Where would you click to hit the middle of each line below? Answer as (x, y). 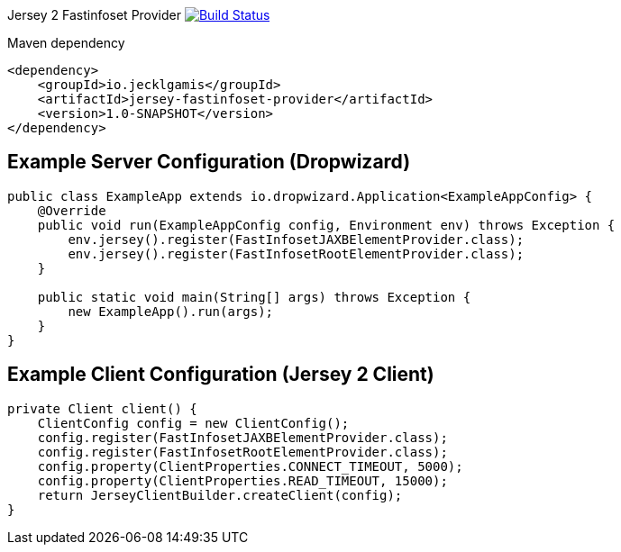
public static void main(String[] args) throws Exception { (254, 297)
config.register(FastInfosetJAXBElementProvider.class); (242, 437)
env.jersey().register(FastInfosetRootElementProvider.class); (296, 253)
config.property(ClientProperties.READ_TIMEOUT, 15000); (242, 480)
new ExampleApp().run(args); (171, 311)
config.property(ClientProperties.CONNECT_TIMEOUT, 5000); (250, 466)
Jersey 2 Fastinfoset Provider (94, 15)
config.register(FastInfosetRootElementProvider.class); (242, 452)
